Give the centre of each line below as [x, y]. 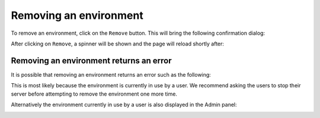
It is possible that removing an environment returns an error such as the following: [111, 74]
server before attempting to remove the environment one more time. [94, 94]
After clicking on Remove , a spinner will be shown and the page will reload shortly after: [118, 44]
